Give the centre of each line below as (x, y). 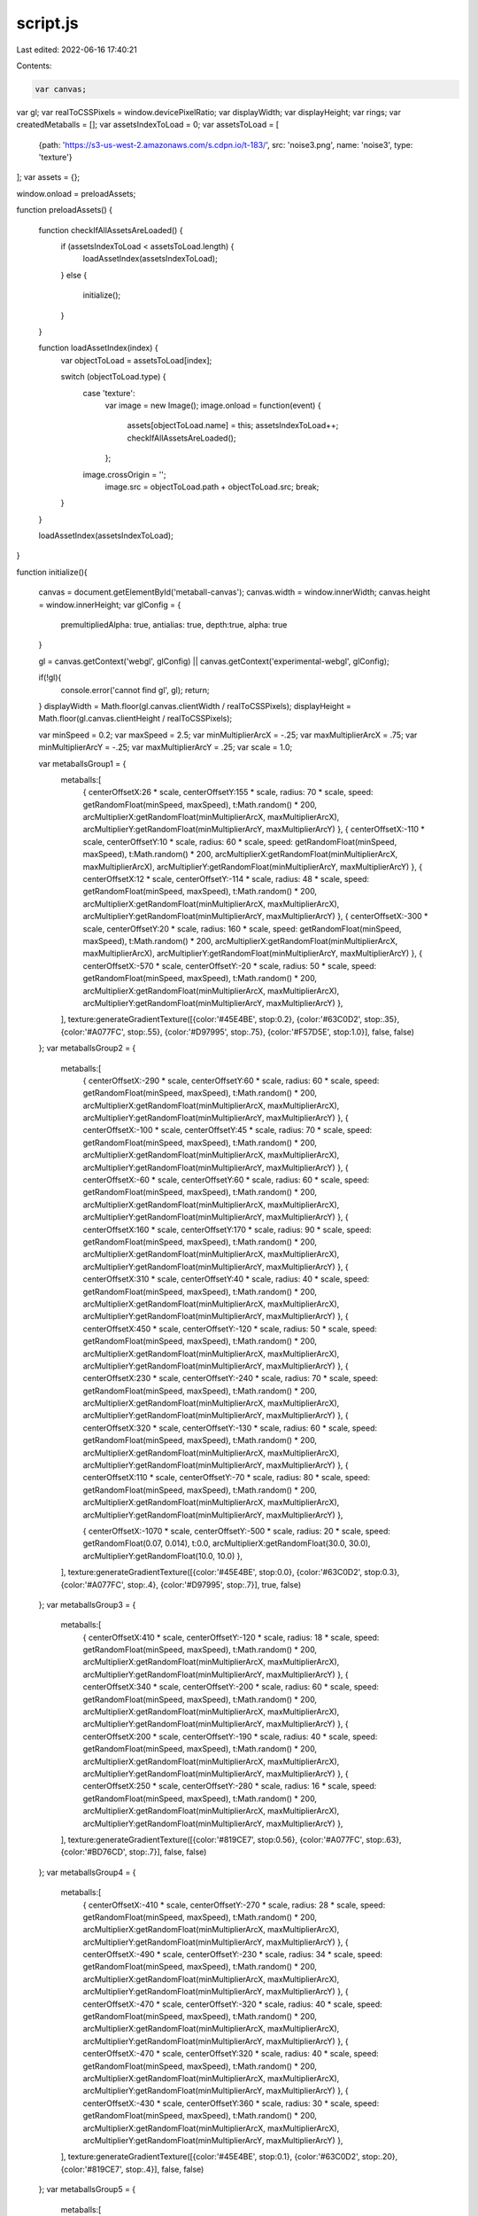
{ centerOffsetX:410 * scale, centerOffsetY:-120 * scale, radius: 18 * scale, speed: (231, 1637)
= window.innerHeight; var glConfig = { (110, 605)
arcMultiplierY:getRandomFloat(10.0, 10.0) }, (163, 1556)
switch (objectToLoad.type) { (114, 377)
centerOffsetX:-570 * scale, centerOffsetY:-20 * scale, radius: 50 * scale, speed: (230, 965)
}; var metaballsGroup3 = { (87, 1604)
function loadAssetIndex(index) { (98, 348)
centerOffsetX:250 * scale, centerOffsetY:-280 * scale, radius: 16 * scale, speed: (230, 1786)
